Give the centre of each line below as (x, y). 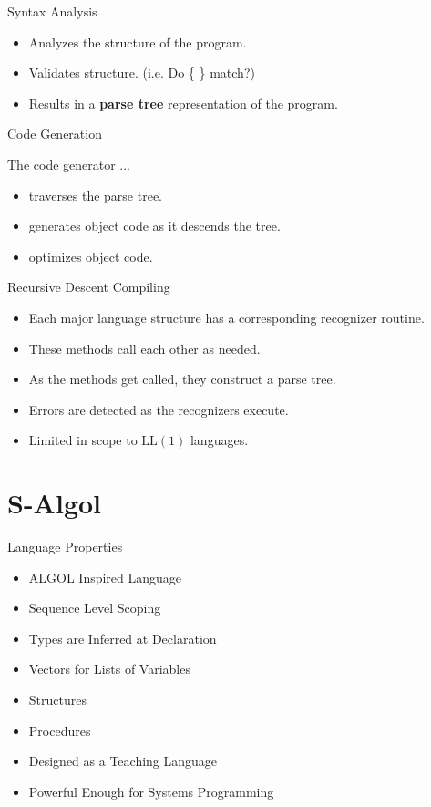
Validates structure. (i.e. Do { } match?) (142, 72)
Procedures (60, 730)
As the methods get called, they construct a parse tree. (182, 379)
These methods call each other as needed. (144, 348)
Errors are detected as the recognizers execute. (159, 409)
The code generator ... (69, 164)
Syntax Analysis (52, 11)
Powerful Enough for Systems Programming (151, 791)
